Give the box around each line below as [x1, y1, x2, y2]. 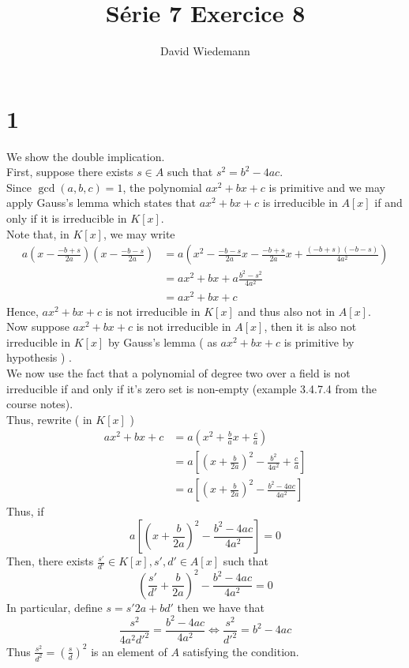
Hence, [6, 302, 39, 319]
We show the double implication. [6, 148, 165, 164]
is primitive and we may [268, 178, 386, 195]
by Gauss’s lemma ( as [107, 333, 217, 350]
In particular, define [6, 599, 103, 615]
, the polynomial [122, 178, 202, 195]
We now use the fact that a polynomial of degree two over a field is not [6, 364, 351, 381]
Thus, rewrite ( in [6, 411, 92, 427]
